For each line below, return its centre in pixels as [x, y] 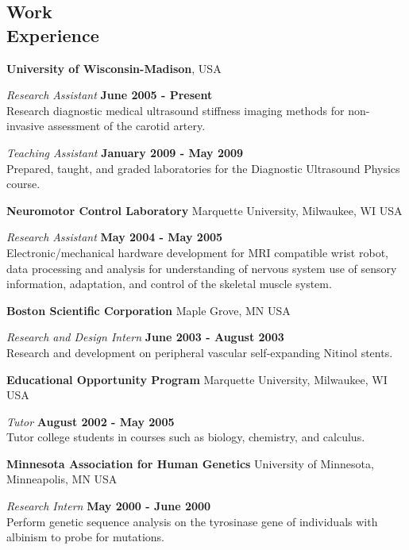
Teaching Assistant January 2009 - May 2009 [125, 152]
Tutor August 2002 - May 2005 [91, 421]
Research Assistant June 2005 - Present [110, 95]
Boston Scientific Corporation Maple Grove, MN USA [149, 310]
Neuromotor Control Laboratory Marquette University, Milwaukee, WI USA [204, 210]
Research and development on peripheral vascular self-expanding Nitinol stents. [200, 352]
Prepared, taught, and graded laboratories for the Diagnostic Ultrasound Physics [203, 168]
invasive [25, 126]
